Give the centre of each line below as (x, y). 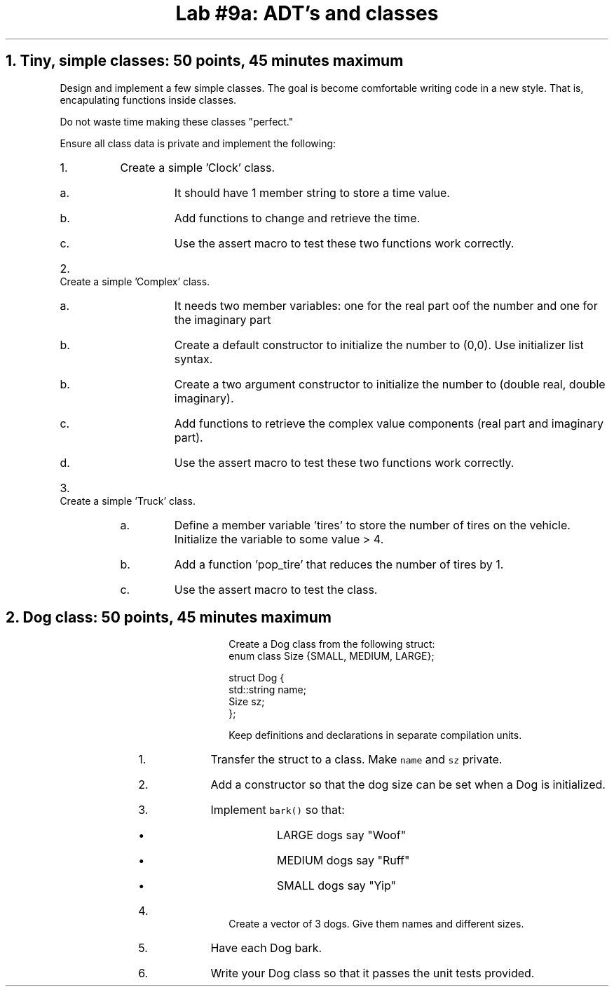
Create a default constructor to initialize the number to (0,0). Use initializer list (379, 345)
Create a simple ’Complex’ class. (135, 281)
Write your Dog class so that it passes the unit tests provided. (373, 973)
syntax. (193, 359)
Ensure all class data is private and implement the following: (198, 143)
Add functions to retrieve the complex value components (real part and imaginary (389, 423)
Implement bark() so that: (278, 810)
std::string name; (268, 690)
